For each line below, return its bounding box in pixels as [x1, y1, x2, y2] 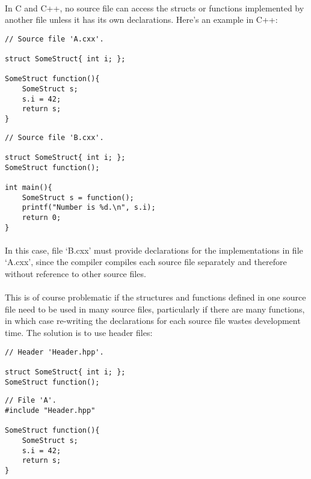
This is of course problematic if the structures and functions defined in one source [5, 291, 306, 304]
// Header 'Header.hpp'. [5, 347, 104, 356]
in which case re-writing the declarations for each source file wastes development [5, 314, 301, 327]
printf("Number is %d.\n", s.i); [22, 203, 156, 212]
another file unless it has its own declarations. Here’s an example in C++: [5, 13, 278, 26]
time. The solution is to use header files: [5, 326, 153, 338]
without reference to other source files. [5, 267, 146, 280]
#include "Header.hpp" [5, 406, 96, 415]
